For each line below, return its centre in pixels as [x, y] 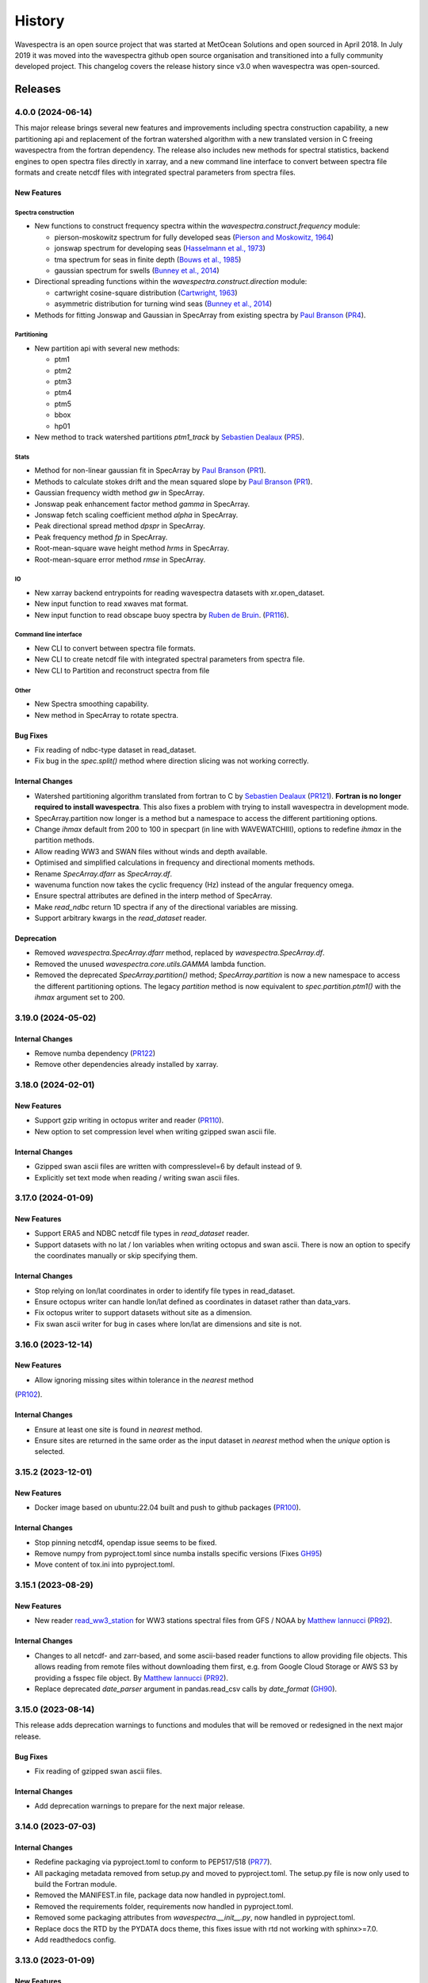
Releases [38, 89]
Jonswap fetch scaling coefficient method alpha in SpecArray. [136, 515]
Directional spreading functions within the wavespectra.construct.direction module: [171, 282]
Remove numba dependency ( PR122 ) [95, 1053]
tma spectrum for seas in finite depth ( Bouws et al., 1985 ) [148, 259]
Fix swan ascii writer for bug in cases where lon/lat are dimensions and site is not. [168, 1324]
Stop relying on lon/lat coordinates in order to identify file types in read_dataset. [165, 1291]
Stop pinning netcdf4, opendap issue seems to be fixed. [126, 1542]
